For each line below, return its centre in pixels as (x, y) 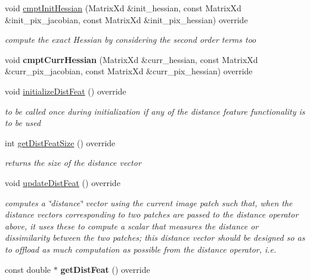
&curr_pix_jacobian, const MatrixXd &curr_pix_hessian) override (129, 71)
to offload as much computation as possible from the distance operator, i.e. (141, 249)
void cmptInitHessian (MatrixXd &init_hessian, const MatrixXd (123, 8)
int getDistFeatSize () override (60, 142)
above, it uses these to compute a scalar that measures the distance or (132, 226)
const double (28, 269)
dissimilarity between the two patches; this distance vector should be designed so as (155, 237)
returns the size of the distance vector (73, 163)
